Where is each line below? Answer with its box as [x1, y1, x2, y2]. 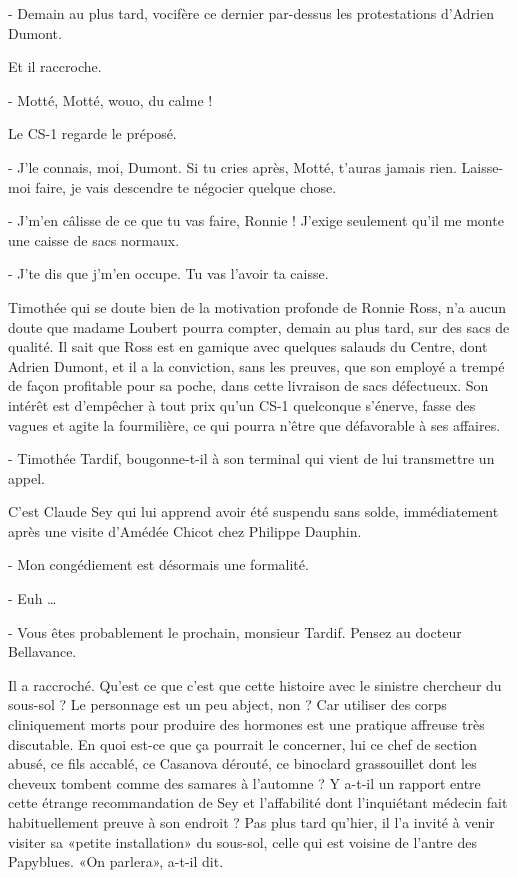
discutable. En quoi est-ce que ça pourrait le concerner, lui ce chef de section [8, 733, 478, 754]
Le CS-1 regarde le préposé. [8, 123, 177, 144]
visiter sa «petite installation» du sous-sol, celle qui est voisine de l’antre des [8, 831, 477, 852]
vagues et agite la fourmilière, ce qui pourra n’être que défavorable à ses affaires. [8, 414, 501, 435]
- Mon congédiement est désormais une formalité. [8, 554, 309, 575]
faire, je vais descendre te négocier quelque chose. [35, 176, 337, 197]
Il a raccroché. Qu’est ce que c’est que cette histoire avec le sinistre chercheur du [8, 674, 502, 695]
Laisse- [461, 156, 504, 177]
